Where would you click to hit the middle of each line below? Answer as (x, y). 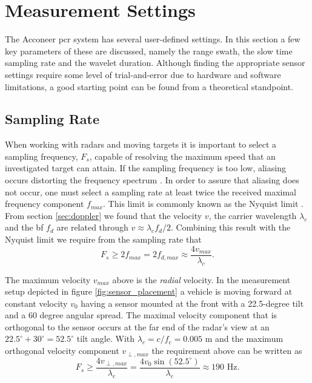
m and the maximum (244, 339)
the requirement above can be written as (227, 351)
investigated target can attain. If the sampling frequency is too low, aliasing (145, 168)
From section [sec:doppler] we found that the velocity (104, 215)
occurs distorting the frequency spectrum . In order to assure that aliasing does (152, 180)
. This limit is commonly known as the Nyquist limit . (203, 204)
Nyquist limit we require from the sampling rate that (103, 239)
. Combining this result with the (231, 227)
